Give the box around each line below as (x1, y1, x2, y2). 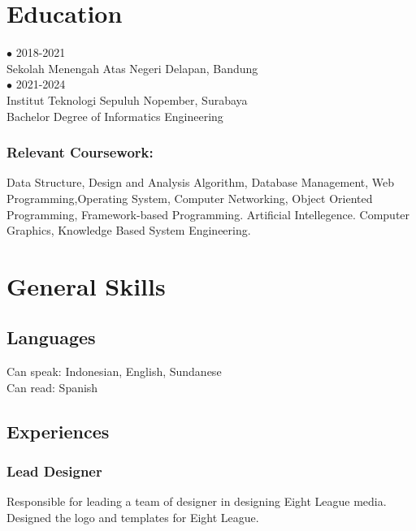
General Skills (6, 269, 166, 302)
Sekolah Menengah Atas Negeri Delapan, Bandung (6, 59, 258, 76)
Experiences (6, 418, 110, 443)
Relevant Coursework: (6, 142, 154, 162)
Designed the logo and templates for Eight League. (6, 509, 259, 526)
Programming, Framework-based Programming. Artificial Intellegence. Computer (6, 205, 410, 222)
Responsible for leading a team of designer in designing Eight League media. (6, 493, 387, 510)
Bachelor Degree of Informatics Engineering (6, 107, 223, 124)
